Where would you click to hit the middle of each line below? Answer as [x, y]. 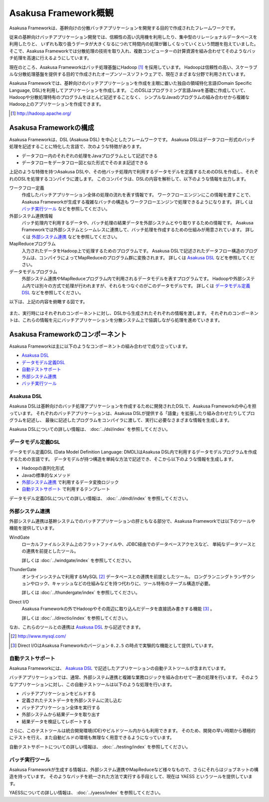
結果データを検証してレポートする [57, 721]
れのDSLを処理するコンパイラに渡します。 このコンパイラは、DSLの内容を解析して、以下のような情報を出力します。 [129, 179]
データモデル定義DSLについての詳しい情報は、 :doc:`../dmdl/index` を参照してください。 [100, 498]
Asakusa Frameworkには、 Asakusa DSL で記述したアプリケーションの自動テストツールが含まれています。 [119, 668]
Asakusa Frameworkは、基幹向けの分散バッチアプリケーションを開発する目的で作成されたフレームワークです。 [124, 28]
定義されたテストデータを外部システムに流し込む [72, 700]
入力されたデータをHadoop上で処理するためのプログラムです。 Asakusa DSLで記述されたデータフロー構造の [133, 251]
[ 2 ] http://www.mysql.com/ [38, 636]
